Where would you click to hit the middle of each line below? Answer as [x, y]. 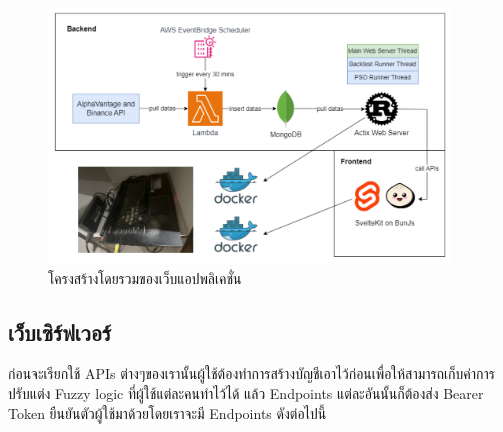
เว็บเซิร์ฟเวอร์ [59, 331]
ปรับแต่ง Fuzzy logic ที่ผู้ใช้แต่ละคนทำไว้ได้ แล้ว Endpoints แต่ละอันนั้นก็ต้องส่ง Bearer [246, 393]
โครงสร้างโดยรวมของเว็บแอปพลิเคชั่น [145, 277]
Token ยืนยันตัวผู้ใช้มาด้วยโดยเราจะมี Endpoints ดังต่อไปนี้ [167, 412]
